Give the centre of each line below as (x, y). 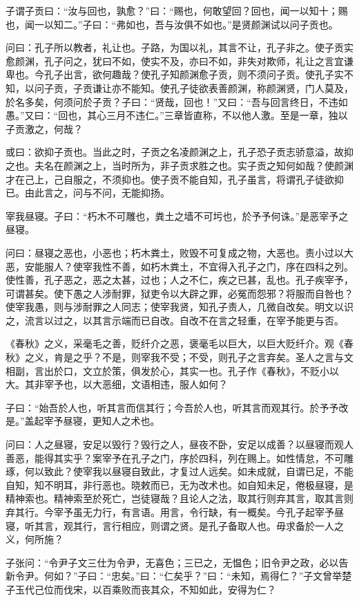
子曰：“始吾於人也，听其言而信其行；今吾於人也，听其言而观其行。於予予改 (177, 407)
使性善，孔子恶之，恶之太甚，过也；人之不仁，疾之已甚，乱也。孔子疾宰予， (179, 280)
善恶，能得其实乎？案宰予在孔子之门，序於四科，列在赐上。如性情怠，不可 (175, 457)
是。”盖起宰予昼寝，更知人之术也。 (83, 421)
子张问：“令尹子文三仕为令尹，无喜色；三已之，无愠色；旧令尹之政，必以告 (177, 562)
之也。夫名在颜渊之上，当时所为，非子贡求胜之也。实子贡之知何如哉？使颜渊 (179, 165)
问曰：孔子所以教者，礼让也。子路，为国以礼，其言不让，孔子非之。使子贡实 (179, 47)
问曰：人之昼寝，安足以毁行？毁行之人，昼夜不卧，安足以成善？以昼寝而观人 (179, 444)
